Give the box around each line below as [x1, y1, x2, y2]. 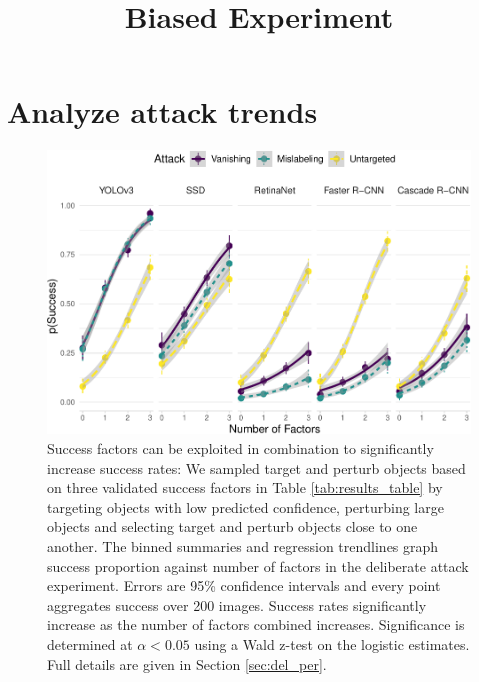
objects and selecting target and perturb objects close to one [47, 516, 418, 537]
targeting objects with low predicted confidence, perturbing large [47, 496, 444, 517]
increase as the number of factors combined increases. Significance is [47, 614, 465, 635]
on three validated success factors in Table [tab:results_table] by [47, 477, 443, 498]
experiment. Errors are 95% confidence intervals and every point [47, 575, 441, 596]
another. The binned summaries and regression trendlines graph [47, 536, 439, 557]
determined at [47, 633, 133, 654]
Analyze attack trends [7, 91, 318, 132]
